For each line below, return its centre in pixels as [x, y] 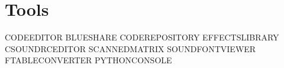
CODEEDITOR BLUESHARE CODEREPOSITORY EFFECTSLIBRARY [142, 37]
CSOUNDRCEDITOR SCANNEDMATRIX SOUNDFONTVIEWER [130, 48]
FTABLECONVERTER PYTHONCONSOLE [88, 60]
